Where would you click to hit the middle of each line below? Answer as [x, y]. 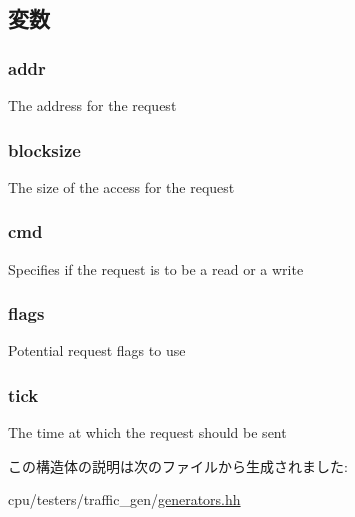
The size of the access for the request [121, 186]
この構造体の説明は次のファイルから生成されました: [178, 465]
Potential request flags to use [97, 350]
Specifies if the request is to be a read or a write [156, 268]
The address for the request [92, 105]
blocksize [44, 149]
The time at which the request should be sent [147, 432]
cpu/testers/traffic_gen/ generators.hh [124, 499]
